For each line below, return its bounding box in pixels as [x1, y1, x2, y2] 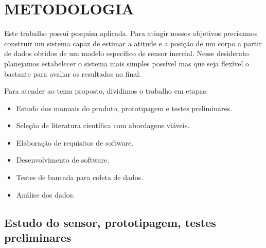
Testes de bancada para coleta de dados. [16, 172, 144, 183]
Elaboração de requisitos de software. [16, 137, 134, 148]
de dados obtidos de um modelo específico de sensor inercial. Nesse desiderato [4, 48, 249, 59]
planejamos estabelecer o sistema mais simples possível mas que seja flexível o [4, 58, 249, 68]
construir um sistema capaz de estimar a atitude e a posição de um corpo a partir [4, 38, 262, 48]
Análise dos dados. [16, 189, 75, 200]
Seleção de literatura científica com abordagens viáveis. [16, 120, 190, 131]
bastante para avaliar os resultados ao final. [4, 68, 141, 79]
